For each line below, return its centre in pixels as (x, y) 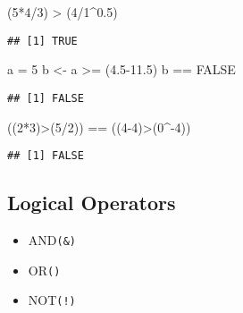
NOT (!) (52, 300)
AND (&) (52, 239)
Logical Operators (92, 203)
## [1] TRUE (42, 41)
